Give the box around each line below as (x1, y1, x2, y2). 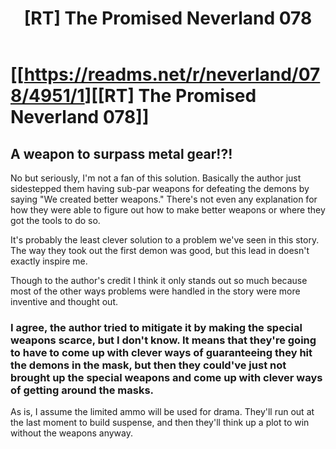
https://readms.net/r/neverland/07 (23, 63, 321, 86)
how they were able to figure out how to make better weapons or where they (10, 204, 326, 216)
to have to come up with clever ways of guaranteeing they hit (10, 345, 313, 359)
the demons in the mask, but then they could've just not (10, 358, 287, 372)
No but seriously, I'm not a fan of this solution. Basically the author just (10, 172, 302, 184)
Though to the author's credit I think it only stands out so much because (10, 275, 308, 286)
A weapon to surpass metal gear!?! (10, 145, 233, 162)
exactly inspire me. (10, 255, 88, 267)
